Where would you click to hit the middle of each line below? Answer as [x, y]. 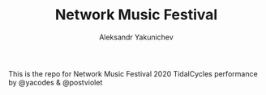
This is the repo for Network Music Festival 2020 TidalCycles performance [133, 73]
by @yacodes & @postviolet [56, 82]
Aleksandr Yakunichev [136, 37]
